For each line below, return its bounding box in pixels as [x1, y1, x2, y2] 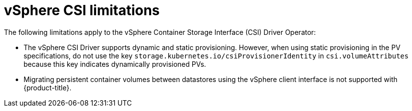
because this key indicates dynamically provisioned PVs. [24, 59, 206, 68]
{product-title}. [24, 83, 72, 92]
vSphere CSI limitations [4, 2, 160, 19]
